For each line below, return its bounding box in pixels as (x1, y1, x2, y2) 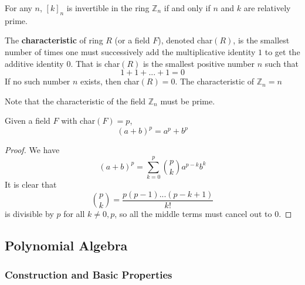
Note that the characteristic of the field (5, 94, 146, 107)
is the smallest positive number (143, 57, 255, 69)
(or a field (114, 34, 150, 46)
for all (63, 208, 85, 220)
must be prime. (160, 94, 215, 107)
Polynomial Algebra (5, 236, 128, 255)
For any (5, 2, 32, 13)
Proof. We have (5, 144, 60, 156)
